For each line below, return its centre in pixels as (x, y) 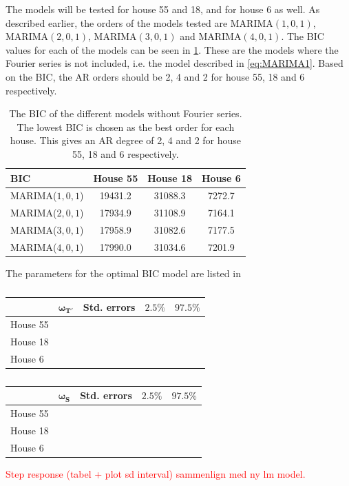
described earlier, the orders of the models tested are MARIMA (139, 22)
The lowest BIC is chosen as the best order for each (126, 126)
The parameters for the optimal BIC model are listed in (123, 273)
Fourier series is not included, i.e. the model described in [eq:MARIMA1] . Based (174, 63)
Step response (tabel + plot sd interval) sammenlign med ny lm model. (156, 473)
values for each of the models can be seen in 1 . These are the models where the (172, 49)
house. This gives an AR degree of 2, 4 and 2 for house (126, 140)
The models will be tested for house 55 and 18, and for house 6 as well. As (163, 9)
